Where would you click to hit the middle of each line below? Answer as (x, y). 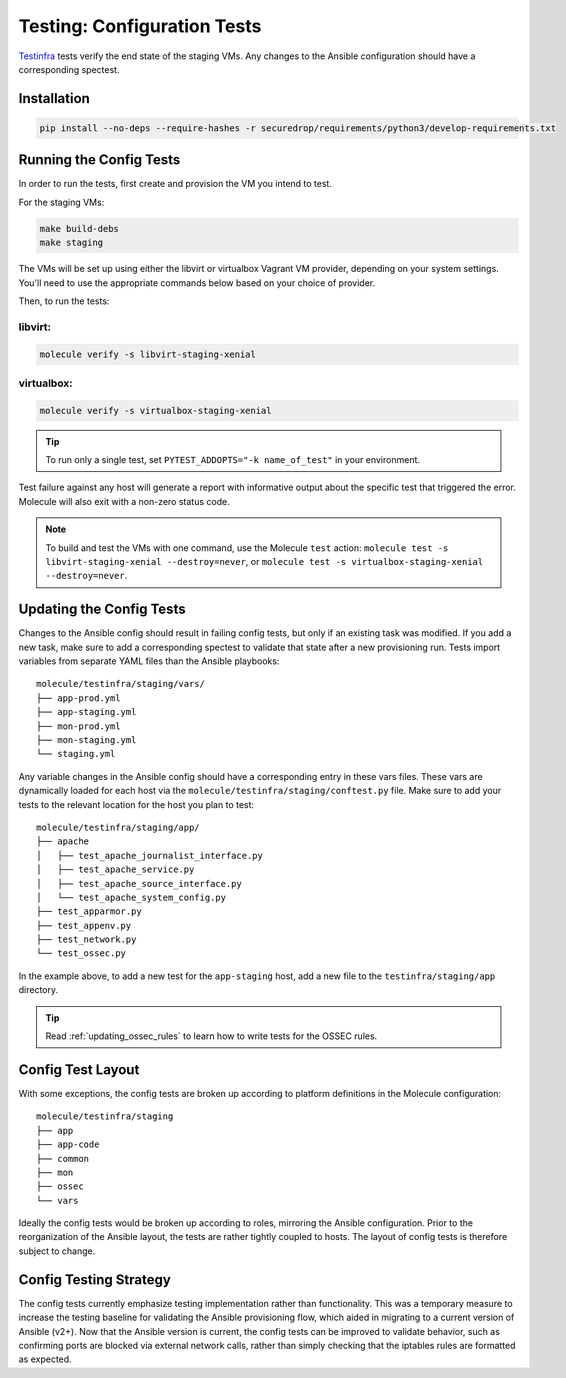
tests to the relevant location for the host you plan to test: (136, 804)
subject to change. (57, 1251)
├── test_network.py (86, 939)
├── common (63, 1158)
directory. (38, 990)
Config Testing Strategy (95, 1279)
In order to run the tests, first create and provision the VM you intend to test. (175, 184)
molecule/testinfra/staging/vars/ (120, 684)
